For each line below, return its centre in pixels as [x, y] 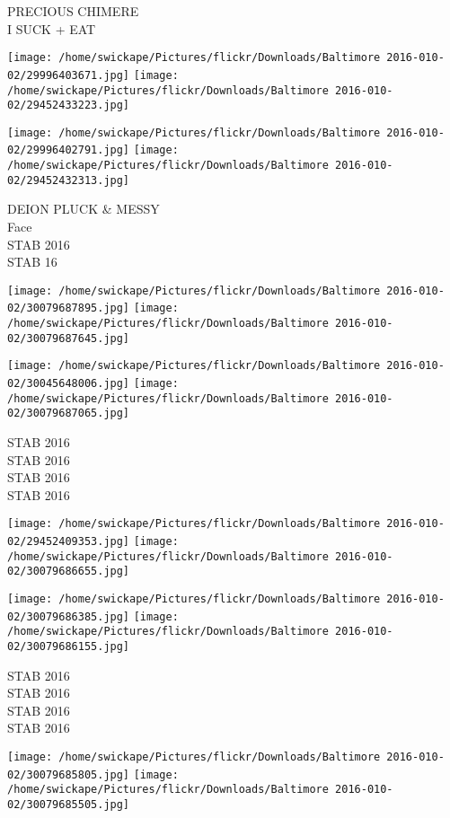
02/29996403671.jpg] [69, 75]
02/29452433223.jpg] [69, 106]
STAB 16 [32, 262]
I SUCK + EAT [52, 28]
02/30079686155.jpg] [69, 647]
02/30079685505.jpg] [69, 805]
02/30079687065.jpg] [69, 413]
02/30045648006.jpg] [69, 384]
